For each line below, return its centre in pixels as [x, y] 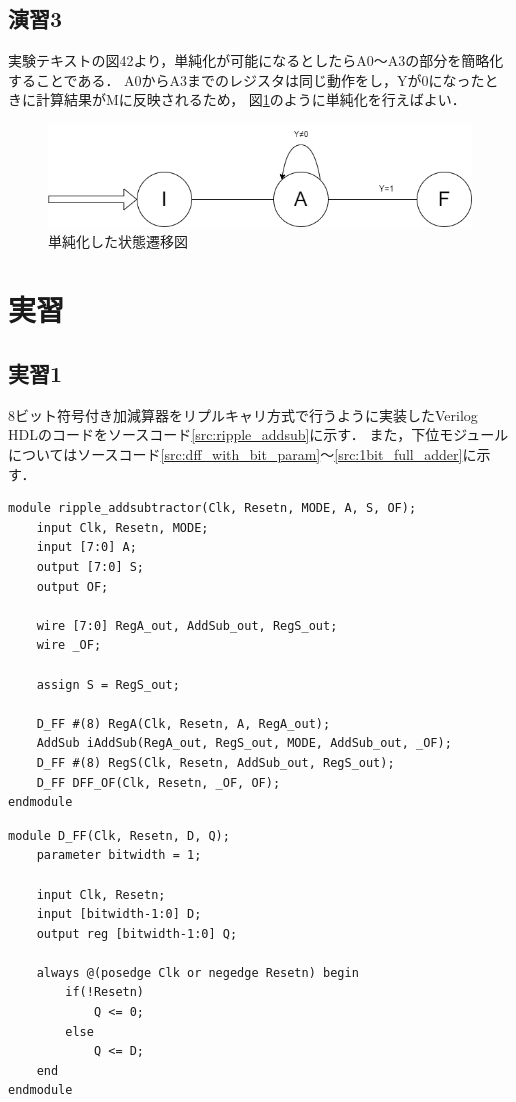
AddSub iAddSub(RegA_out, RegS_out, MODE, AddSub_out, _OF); [244, 743]
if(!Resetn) [105, 992]
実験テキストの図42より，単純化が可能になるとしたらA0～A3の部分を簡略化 [256, 60]
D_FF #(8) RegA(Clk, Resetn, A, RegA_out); [183, 723]
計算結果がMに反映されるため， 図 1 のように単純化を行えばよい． [250, 99]
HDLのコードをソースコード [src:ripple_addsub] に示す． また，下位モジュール [258, 434]
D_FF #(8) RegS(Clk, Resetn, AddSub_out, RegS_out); [215, 762]
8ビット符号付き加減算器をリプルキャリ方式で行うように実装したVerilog [243, 414]
